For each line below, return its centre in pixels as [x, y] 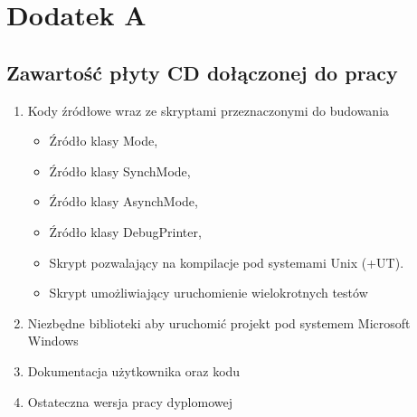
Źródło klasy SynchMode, [120, 171]
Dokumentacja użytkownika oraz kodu [134, 370]
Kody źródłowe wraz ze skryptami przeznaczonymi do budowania [208, 110]
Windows [53, 341]
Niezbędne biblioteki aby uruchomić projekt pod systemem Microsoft [219, 322]
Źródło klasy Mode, [104, 141]
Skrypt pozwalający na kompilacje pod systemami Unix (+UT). [227, 262]
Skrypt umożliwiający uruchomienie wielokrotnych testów [208, 293]
